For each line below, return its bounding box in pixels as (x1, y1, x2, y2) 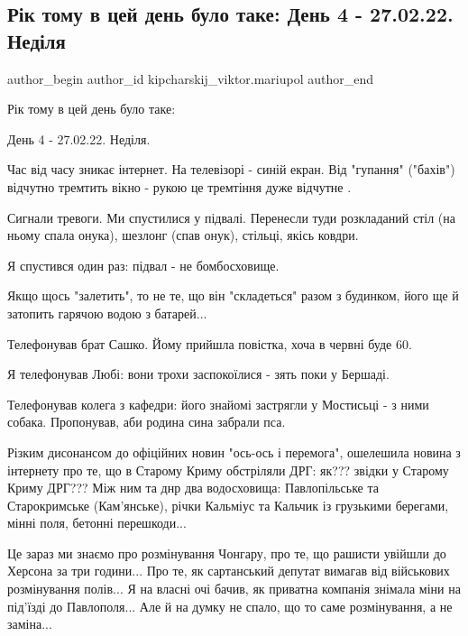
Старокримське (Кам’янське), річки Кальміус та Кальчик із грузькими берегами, (7, 495, 449, 514)
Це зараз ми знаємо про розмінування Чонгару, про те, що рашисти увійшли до (7, 543, 446, 562)
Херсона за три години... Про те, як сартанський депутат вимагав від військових (7, 561, 450, 580)
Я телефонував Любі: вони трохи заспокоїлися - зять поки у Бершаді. (7, 364, 390, 383)
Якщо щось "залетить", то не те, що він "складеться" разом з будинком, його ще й (7, 286, 459, 305)
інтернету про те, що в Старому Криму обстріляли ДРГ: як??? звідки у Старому (7, 460, 449, 479)
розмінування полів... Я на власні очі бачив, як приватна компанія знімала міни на (7, 579, 461, 598)
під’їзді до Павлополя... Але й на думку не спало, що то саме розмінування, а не (7, 596, 453, 615)
